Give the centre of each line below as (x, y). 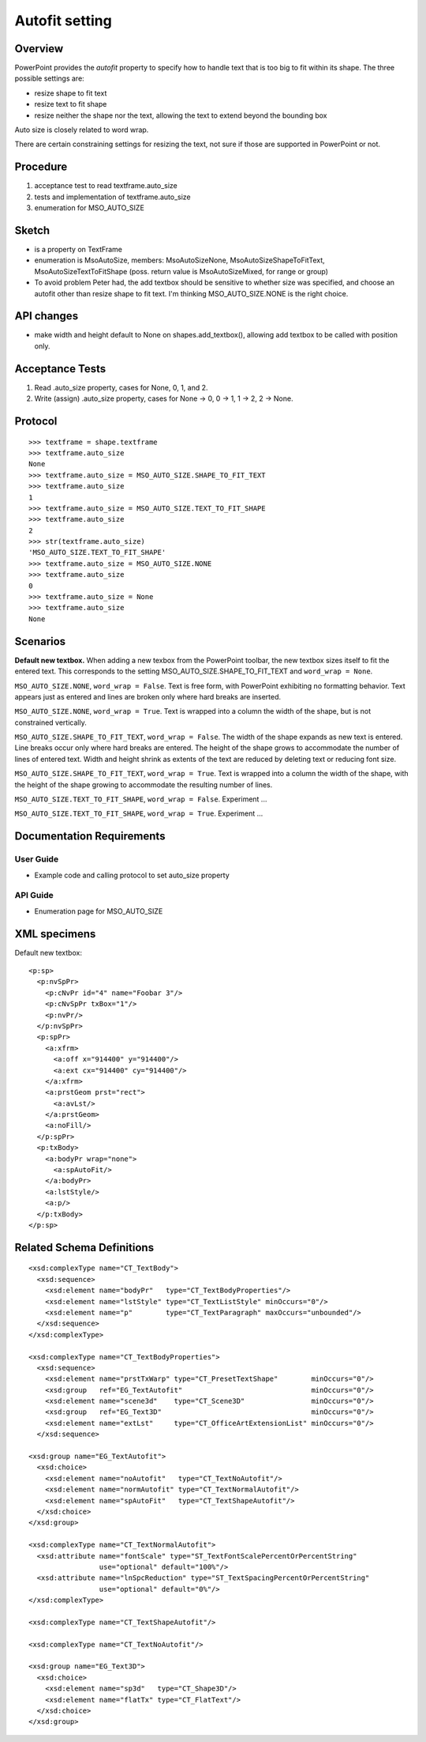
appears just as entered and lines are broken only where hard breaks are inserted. (148, 696)
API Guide (34, 896)
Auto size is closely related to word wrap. (82, 130)
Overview (39, 49)
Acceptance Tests (60, 369)
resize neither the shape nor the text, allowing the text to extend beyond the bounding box (181, 115)
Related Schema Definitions (84, 1248)
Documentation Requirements (90, 837)
